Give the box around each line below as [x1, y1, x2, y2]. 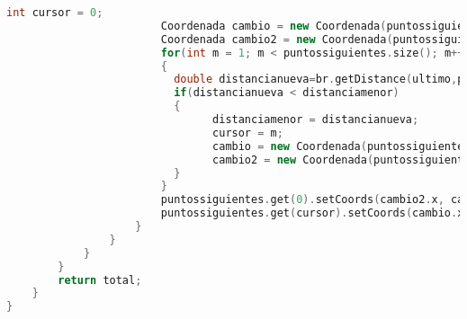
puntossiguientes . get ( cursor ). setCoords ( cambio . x [160, 207, 464, 220]
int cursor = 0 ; [6, 6, 103, 19]
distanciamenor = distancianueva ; [212, 113, 419, 126]
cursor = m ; [212, 126, 283, 139]
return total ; [58, 273, 142, 287]
